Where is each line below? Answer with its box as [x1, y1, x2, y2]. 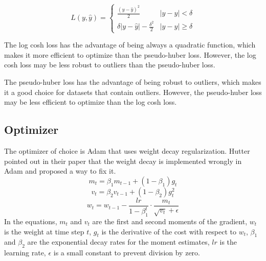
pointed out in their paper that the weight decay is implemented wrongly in [4, 155, 242, 166]
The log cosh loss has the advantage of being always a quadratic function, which [4, 39, 256, 50]
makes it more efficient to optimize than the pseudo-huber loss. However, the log [4, 49, 256, 60]
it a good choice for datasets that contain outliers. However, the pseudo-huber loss [4, 86, 262, 97]
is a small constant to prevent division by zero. [53, 247, 200, 258]
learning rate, [4, 247, 46, 258]
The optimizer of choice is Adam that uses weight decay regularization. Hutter [4, 145, 250, 156]
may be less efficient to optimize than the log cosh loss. [4, 97, 177, 107]
